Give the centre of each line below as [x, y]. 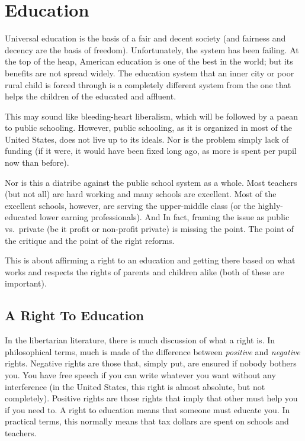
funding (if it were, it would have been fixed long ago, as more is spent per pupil [151, 151]
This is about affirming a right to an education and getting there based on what [150, 260]
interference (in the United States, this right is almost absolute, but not [135, 386]
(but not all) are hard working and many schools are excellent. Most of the [141, 194]
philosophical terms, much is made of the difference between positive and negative [152, 351]
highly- [270, 205]
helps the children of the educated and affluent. [91, 96]
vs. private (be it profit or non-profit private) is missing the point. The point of [149, 229]
